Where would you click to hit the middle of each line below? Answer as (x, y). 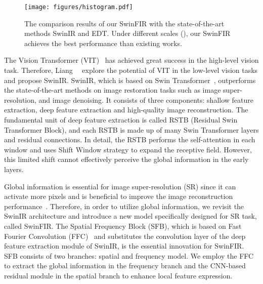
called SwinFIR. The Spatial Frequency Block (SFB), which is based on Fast (123, 226)
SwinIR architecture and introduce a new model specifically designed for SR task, (130, 216)
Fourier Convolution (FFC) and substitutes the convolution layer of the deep (125, 236)
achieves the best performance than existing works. (103, 43)
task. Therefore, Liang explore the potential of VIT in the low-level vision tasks (131, 70)
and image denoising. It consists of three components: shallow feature (146, 99)
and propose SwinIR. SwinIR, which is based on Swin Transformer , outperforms (130, 80)
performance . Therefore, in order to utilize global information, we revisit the (124, 206)
